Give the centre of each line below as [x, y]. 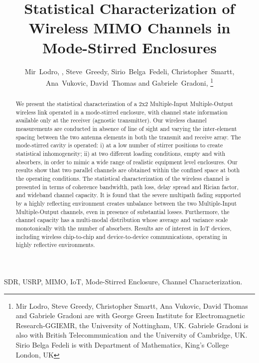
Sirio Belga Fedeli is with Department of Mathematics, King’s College [122, 344]
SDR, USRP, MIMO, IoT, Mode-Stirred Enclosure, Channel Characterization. [123, 281]
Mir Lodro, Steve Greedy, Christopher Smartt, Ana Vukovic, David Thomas [132, 305]
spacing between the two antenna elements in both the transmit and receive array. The [128, 137]
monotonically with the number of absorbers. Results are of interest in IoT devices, [124, 228]
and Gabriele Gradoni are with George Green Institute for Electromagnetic [130, 315]
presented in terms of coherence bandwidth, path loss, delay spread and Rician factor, [127, 186]
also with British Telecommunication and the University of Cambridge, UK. [131, 335]
